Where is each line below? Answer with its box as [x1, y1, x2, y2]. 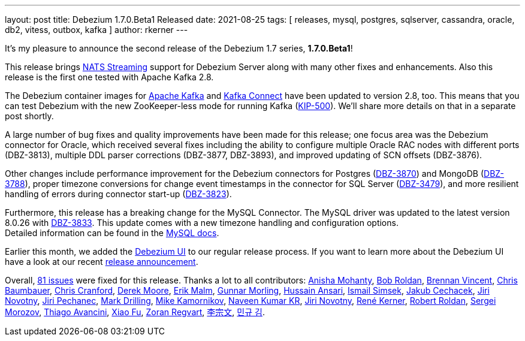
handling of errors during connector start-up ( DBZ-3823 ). [5, 189, 232, 199]
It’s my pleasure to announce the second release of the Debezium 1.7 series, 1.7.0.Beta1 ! [5, 43, 353, 53]
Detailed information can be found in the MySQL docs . [5, 228, 219, 238]
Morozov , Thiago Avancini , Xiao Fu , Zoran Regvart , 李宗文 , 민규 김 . [5, 307, 265, 317]
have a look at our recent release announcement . [5, 256, 198, 267]
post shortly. [5, 111, 54, 121]
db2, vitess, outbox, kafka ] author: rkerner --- [5, 25, 188, 35]
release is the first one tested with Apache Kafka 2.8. [5, 72, 214, 82]
